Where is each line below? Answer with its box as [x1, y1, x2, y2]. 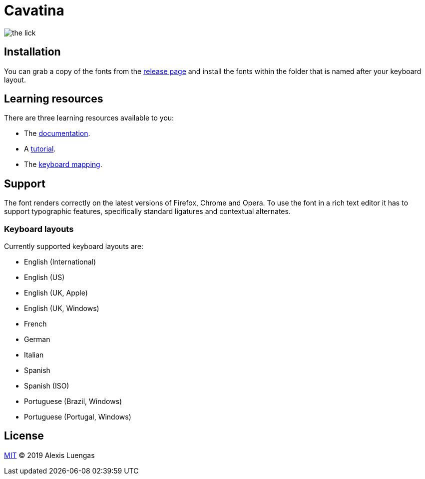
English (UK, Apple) [24, 288, 88, 297]
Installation [4, 45, 61, 58]
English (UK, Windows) [24, 304, 99, 313]
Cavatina [4, 2, 64, 19]
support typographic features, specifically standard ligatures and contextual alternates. [4, 207, 291, 216]
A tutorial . [24, 144, 56, 153]
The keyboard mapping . [24, 160, 102, 169]
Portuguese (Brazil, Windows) [24, 397, 122, 406]
